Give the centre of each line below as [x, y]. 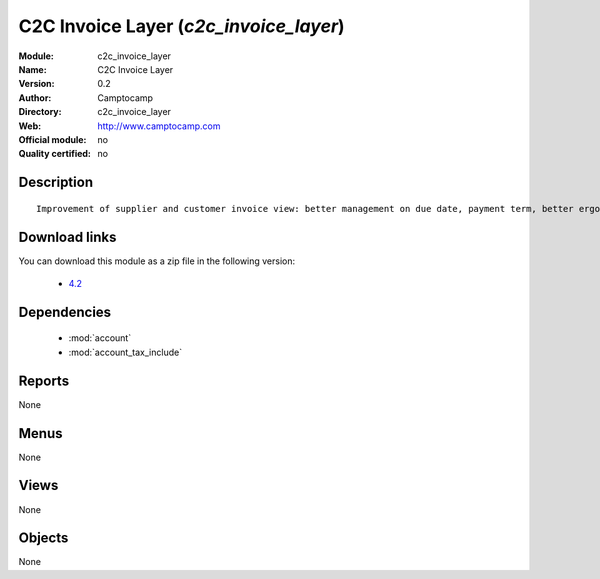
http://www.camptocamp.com [159, 126]
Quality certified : [55, 154]
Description [56, 182]
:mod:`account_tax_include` [125, 352]
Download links [67, 236]
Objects [43, 538]
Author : [35, 97]
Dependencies [65, 311]
